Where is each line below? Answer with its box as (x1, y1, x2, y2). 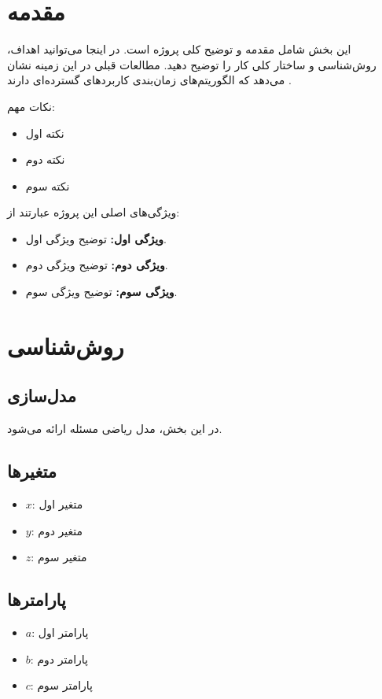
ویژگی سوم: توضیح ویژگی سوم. (25, 283, 178, 300)
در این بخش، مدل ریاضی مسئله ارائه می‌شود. (7, 420, 222, 437)
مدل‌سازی (7, 383, 77, 408)
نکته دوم (25, 151, 65, 168)
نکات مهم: (7, 98, 55, 114)
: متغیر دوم (31, 522, 83, 538)
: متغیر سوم (31, 549, 87, 565)
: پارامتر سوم (30, 677, 93, 693)
